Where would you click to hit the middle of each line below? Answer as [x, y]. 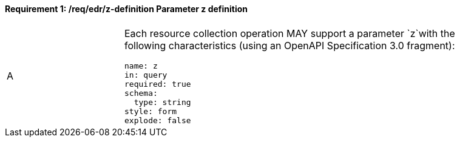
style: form [151, 111]
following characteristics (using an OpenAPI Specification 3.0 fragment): [290, 45]
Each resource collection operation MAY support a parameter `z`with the [290, 33]
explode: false [158, 120]
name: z [141, 66]
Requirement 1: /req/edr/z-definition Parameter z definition [127, 9]
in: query [146, 75]
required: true [158, 84]
